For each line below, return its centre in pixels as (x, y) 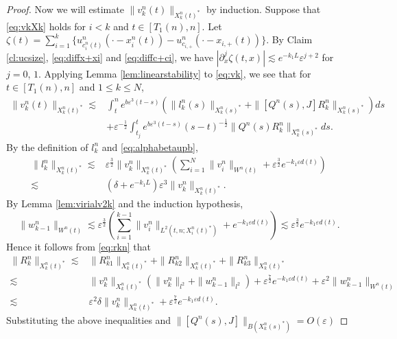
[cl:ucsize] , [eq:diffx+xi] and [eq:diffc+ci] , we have (110, 57)
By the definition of (47, 147)
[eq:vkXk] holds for (46, 26)
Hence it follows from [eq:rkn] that (79, 246)
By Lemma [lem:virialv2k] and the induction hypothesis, (125, 203)
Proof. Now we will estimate (65, 9)
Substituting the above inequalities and (89, 319)
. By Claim (289, 39)
